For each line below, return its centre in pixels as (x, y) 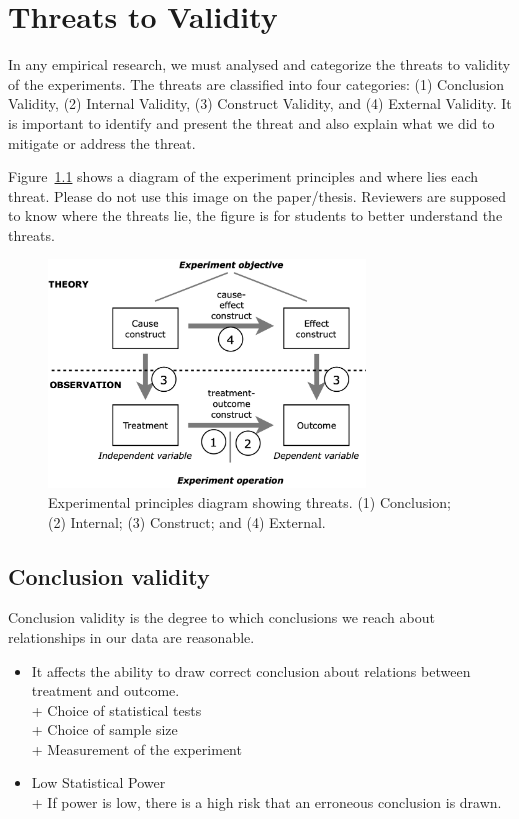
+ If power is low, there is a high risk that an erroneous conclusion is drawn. (266, 802)
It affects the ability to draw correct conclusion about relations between (251, 670)
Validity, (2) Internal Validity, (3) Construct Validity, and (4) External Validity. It (260, 103)
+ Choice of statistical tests (116, 709)
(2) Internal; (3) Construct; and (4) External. (187, 521)
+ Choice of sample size (104, 729)
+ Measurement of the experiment (136, 748)
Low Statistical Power (98, 782)
